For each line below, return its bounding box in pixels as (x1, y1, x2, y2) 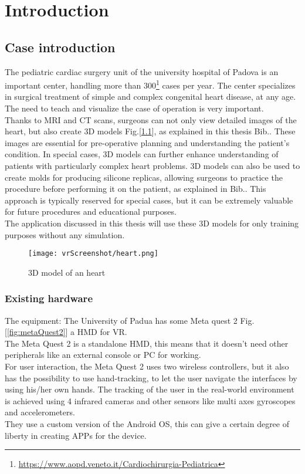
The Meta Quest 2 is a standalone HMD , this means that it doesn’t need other (5, 337, 289, 349)
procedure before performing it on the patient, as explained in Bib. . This (5, 182, 266, 195)
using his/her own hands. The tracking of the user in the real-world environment (5, 383, 294, 395)
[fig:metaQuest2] (6, 326, 66, 338)
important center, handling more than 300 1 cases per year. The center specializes (5, 77, 296, 91)
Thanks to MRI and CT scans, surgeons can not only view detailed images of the (5, 113, 297, 126)
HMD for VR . (77, 326, 127, 338)
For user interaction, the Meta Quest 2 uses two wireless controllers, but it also (5, 360, 289, 372)
